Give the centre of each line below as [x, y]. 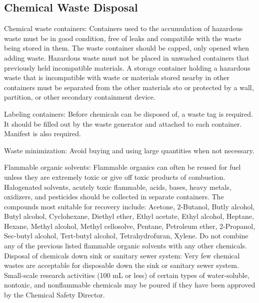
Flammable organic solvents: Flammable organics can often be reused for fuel [122, 167]
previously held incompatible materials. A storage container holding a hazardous [127, 67]
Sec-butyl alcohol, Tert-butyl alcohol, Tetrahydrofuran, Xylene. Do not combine [126, 236]
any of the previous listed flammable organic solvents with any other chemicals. [125, 246]
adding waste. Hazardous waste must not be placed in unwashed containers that [127, 57]
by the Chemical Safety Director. [54, 295]
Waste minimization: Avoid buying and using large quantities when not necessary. [129, 150]
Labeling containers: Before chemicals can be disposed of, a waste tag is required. [128, 113]
